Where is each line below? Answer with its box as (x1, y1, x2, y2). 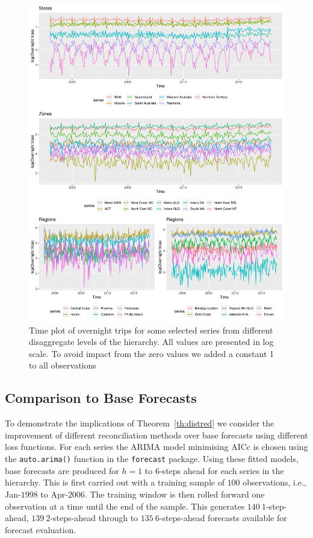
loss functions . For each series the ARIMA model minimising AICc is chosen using (5, 440, 308, 453)
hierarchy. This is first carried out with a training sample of (5, 476, 225, 489)
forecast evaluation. (5, 523, 76, 536)
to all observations (29, 359, 96, 372)
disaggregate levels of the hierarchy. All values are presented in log (29, 335, 274, 348)
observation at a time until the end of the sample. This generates (5, 499, 245, 512)
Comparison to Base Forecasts (5, 388, 197, 407)
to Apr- (40, 487, 68, 500)
